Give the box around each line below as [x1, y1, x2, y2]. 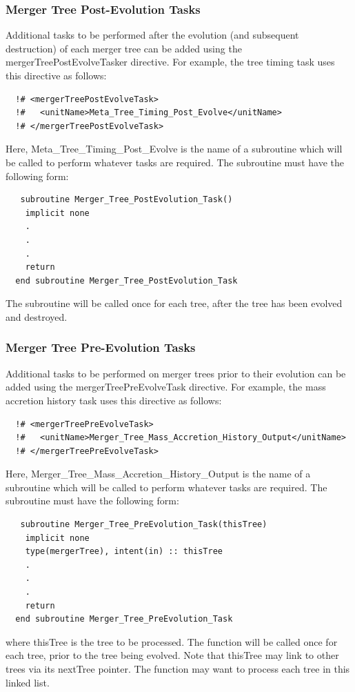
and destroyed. [6, 309, 68, 324]
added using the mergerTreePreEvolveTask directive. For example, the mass [6, 379, 326, 394]
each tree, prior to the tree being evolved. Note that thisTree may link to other [6, 648, 339, 662]
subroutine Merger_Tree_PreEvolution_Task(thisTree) [20, 520, 267, 530]
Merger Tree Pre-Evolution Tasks [6, 339, 196, 356]
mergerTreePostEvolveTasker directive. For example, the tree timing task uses [6, 55, 335, 69]
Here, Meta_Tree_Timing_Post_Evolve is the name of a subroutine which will [6, 141, 343, 156]
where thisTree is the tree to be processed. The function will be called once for [6, 634, 338, 649]
